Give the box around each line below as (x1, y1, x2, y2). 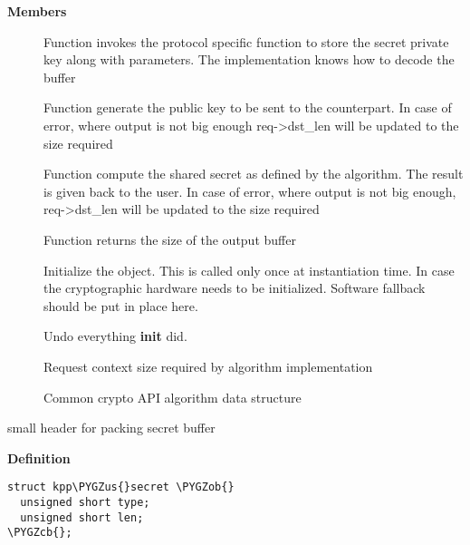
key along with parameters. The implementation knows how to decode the (43, 50, 455, 69)
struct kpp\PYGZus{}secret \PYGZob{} (7, 481, 235, 494)
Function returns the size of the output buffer (43, 229, 296, 248)
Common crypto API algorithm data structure (43, 387, 302, 406)
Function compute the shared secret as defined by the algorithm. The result (43, 164, 464, 183)
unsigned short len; (20, 511, 144, 524)
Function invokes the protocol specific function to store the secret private (43, 32, 449, 51)
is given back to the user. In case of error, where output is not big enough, (43, 181, 456, 200)
